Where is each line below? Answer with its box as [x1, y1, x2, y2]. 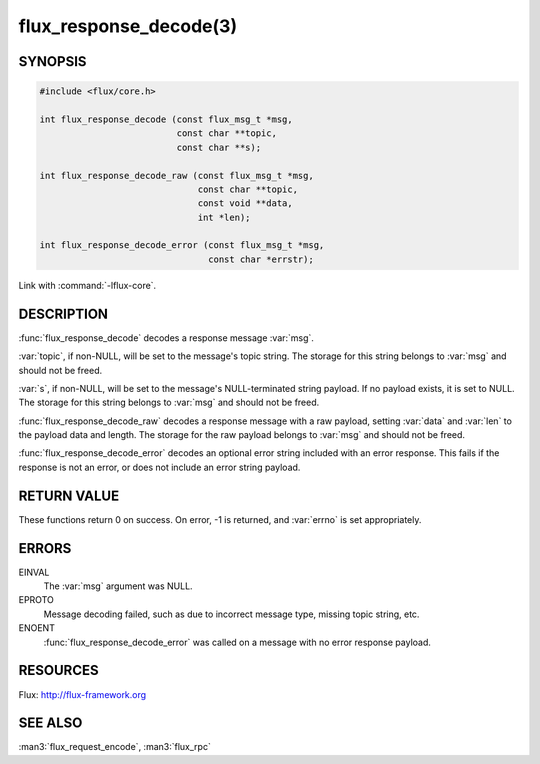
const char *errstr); [208, 253, 314, 265]
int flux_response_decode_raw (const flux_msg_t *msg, [39, 170, 314, 181]
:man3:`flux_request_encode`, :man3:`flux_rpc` [18, 741, 212, 753]
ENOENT [18, 622, 55, 634]
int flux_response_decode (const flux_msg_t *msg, [39, 113, 294, 125]
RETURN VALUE [18, 487, 120, 504]
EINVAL [18, 566, 50, 578]
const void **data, [197, 198, 294, 209]
